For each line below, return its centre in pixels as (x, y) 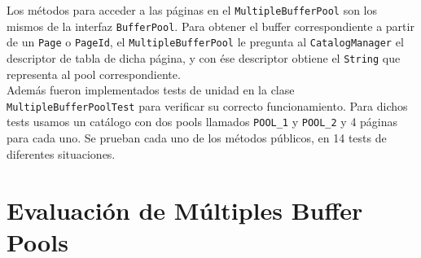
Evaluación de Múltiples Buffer (185, 210)
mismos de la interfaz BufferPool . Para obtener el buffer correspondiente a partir (210, 26)
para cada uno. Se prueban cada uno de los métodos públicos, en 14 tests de (197, 138)
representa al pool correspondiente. (94, 74)
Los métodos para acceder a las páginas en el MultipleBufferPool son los (192, 10)
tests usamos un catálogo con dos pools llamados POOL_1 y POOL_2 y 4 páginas (202, 122)
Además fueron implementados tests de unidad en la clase (151, 90)
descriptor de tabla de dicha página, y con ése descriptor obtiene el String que (204, 57)
